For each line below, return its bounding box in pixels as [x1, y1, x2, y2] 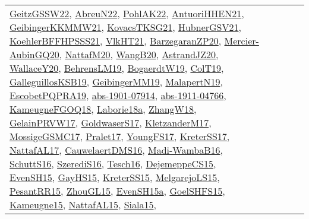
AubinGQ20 [10, 47, 59, 61]
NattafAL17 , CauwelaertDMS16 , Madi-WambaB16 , [10, 143, 223, 157]
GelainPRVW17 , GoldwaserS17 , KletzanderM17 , [10, 116, 212, 129]
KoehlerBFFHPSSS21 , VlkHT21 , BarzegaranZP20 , [10, 34, 222, 47]
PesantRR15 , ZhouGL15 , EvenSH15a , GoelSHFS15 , [10, 184, 225, 198]
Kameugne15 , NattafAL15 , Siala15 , [10, 198, 156, 211]
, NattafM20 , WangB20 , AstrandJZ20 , [59, 47, 219, 61]
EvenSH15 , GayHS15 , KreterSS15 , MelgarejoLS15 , [10, 170, 220, 184]
